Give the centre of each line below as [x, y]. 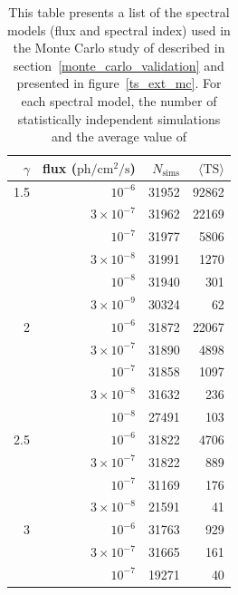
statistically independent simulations [119, 118]
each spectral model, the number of [119, 100]
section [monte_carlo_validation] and [119, 65]
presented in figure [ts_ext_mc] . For [119, 83]
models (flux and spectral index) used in [119, 29]
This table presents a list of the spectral [119, 12]
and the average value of [119, 137]
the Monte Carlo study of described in [119, 48]
